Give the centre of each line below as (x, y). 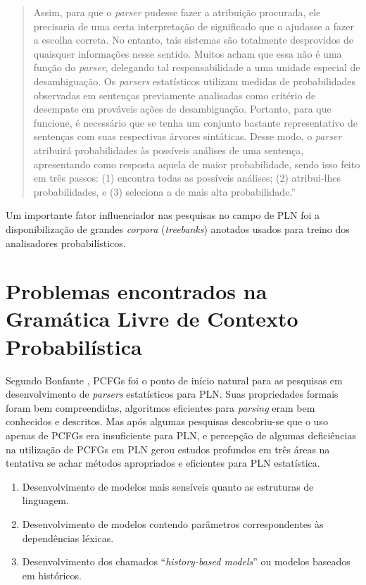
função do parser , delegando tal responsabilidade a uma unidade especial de (197, 67)
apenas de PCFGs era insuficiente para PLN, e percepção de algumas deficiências (181, 435)
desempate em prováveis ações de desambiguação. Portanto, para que (182, 109)
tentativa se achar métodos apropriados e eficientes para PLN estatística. (163, 463)
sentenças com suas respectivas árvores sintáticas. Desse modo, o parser (188, 136)
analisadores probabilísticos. (66, 243)
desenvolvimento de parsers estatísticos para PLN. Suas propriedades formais (172, 394)
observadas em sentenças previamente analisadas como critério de (175, 95)
